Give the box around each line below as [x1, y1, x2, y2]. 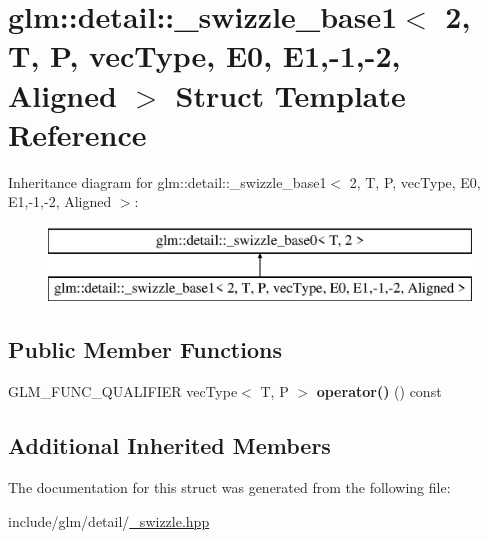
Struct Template [175, 74, 406, 115]
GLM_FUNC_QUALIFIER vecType [8, 381, 238, 402]
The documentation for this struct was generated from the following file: [8, 477, 451, 498]
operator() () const [316, 381, 442, 402]
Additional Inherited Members [8, 430, 331, 461]
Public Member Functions [8, 334, 282, 365]
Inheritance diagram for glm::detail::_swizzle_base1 [8, 171, 327, 192]
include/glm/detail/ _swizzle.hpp [8, 510, 210, 531]
